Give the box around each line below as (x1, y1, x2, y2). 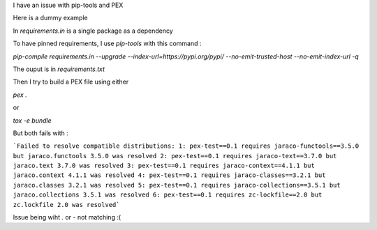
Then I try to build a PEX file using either (13, 77, 129, 86)
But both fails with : (13, 129, 69, 137)
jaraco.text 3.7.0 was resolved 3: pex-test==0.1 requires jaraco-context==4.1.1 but (13, 162, 316, 170)
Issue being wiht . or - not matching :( (13, 213, 121, 222)
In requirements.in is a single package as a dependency (13, 26, 174, 35)
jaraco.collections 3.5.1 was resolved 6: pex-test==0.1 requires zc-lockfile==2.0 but (13, 191, 323, 199)
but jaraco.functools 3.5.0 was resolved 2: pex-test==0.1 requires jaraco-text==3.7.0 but (13, 152, 337, 160)
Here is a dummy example (13, 14, 88, 22)
